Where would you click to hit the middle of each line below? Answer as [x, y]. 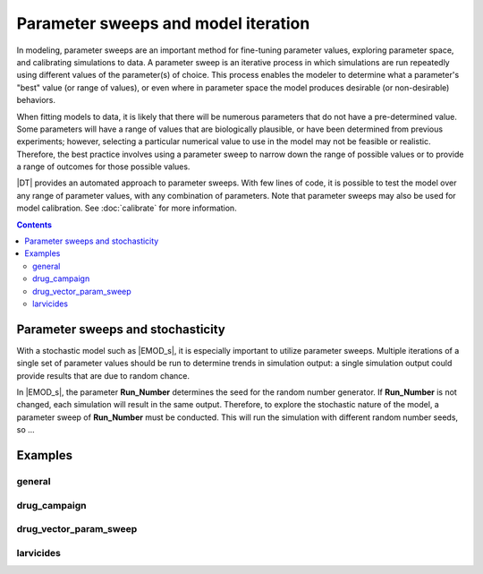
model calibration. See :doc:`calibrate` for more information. [127, 208]
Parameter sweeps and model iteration [163, 23]
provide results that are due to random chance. [103, 375]
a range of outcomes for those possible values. [103, 167]
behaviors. [36, 100]
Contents [34, 225]
